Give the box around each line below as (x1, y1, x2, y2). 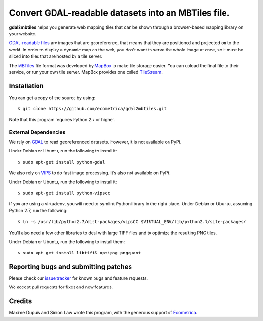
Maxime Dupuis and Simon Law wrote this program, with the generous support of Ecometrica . (9, 310, 198, 316)
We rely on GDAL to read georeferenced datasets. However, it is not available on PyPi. (9, 139, 182, 145)
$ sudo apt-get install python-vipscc (18, 190, 111, 196)
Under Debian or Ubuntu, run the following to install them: (9, 238, 125, 245)
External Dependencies (9, 129, 66, 135)
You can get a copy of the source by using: (9, 95, 95, 101)
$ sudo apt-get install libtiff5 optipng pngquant (18, 250, 141, 256)
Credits (9, 297, 32, 305)
